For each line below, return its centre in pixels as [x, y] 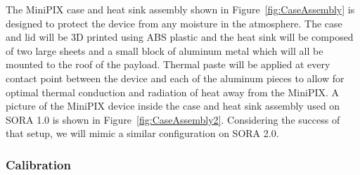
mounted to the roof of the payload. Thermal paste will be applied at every [168, 64]
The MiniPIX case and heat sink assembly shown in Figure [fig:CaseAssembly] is [180, 9]
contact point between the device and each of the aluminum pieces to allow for [175, 78]
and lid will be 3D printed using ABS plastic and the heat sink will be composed [180, 37]
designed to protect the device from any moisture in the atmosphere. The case [174, 23]
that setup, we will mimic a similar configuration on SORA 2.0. [142, 133]
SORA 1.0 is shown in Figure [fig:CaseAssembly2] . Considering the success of [173, 119]
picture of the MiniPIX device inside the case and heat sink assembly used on [173, 106]
